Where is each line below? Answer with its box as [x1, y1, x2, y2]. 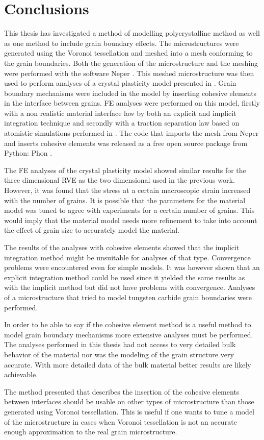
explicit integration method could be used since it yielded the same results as [4, 272, 245, 282]
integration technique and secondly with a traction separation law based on [4, 117, 240, 128]
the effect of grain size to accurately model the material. [4, 225, 179, 235]
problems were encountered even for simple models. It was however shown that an [4, 262, 260, 273]
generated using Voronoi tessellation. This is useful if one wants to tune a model [4, 406, 254, 417]
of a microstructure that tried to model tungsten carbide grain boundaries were [4, 291, 252, 302]
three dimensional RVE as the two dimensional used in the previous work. [4, 175, 235, 185]
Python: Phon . [4, 148, 52, 158]
